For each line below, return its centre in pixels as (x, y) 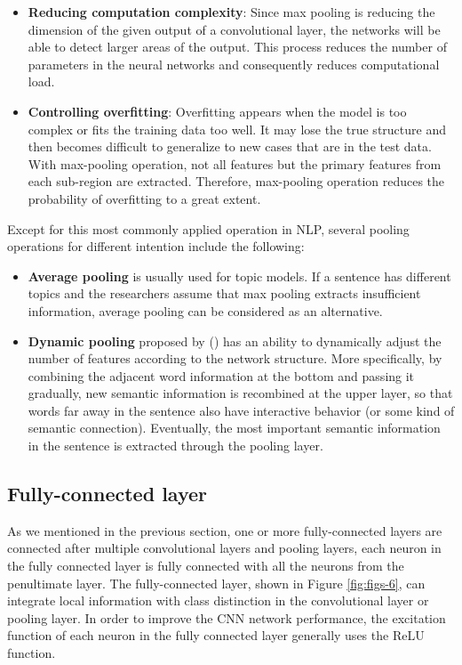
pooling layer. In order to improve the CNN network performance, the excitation (227, 617)
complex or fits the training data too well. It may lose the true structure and (237, 129)
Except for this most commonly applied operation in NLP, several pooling (208, 228)
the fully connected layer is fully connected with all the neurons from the (206, 566)
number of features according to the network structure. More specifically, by (235, 358)
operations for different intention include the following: (156, 246)
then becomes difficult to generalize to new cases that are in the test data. (230, 146)
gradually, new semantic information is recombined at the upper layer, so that (240, 393)
